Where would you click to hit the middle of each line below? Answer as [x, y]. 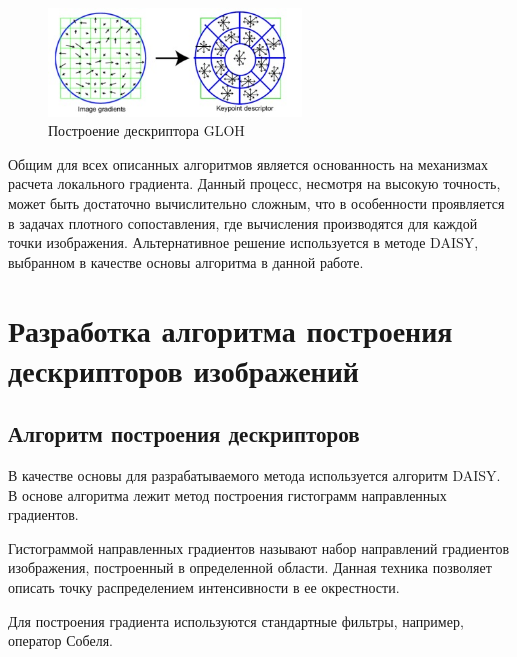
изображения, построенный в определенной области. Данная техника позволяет [250, 567]
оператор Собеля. [60, 640]
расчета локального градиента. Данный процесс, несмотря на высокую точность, [254, 183]
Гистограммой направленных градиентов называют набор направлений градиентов [259, 547]
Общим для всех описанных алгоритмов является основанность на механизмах [248, 163]
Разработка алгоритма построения [230, 330]
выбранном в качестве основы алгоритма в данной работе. [186, 261]
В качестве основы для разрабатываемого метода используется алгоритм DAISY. [254, 475]
